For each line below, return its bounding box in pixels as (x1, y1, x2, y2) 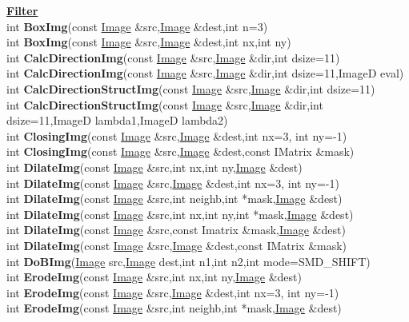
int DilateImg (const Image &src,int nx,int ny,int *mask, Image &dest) (6, 205, 354, 222)
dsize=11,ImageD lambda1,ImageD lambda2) (6, 112, 228, 129)
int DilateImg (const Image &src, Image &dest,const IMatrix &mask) (6, 237, 347, 253)
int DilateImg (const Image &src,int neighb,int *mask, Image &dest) (6, 190, 343, 207)
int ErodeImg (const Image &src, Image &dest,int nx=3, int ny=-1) (6, 284, 339, 300)
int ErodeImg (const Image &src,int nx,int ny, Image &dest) (6, 268, 302, 285)
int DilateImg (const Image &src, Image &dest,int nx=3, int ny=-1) (6, 174, 339, 191)
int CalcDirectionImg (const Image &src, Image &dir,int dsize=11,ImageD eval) (6, 65, 404, 81)
